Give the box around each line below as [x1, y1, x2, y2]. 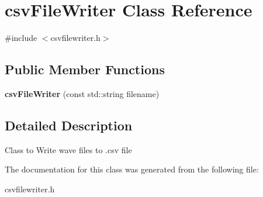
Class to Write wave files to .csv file [5, 143, 132, 155]
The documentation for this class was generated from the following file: [5, 163, 259, 175]
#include [5, 32, 37, 44]
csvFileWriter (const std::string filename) [5, 87, 160, 99]
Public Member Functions [5, 60, 165, 78]
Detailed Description [5, 116, 133, 134]
